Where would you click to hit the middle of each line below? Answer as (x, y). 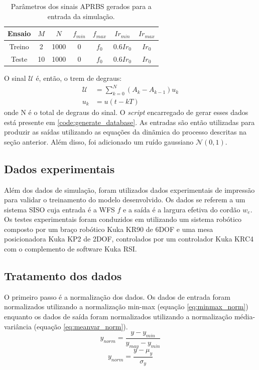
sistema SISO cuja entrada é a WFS (59, 209)
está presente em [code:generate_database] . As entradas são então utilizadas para (129, 122)
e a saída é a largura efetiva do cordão (182, 209)
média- (245, 317)
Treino (19, 46)
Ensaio (19, 33)
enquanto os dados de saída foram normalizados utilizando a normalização (118, 317)
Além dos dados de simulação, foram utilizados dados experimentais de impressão (129, 190)
